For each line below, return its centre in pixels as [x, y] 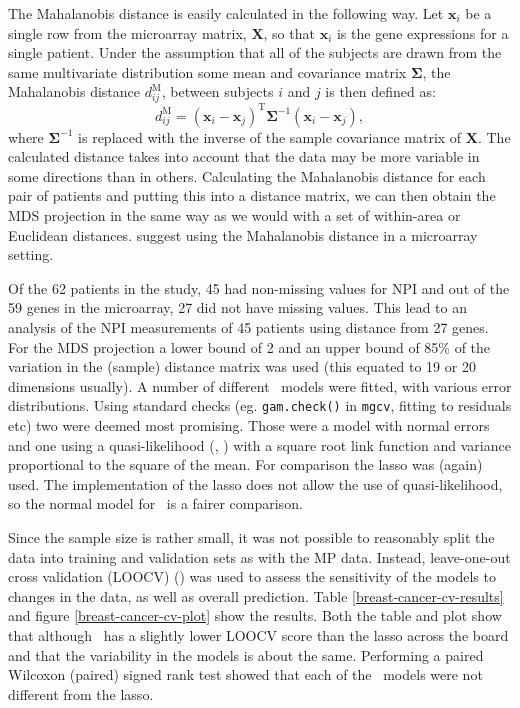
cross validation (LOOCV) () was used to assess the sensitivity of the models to [252, 576]
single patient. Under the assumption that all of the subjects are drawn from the [255, 52]
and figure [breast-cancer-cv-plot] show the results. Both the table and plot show [255, 615]
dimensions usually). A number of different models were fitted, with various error [260, 385]
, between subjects [217, 91]
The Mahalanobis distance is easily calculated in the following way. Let [226, 13]
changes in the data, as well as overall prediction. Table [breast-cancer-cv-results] [256, 595]
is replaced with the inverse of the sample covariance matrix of [270, 136]
